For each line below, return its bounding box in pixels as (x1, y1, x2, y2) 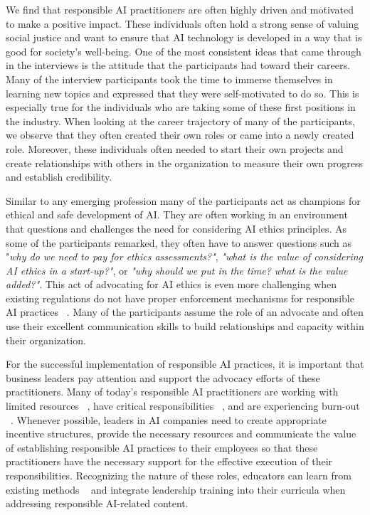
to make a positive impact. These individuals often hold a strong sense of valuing (6, 16, 359, 31)
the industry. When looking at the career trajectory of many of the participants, (6, 113, 355, 128)
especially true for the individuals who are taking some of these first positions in (6, 100, 356, 115)
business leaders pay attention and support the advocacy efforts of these (6, 370, 320, 385)
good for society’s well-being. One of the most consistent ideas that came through (6, 43, 361, 58)
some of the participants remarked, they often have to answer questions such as (6, 235, 351, 250)
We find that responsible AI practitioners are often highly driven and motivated (6, 2, 354, 16)
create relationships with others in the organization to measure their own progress (6, 155, 364, 170)
